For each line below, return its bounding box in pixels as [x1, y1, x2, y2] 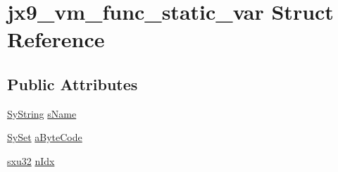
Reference [7, 25, 105, 54]
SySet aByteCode [7, 130, 82, 145]
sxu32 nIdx [7, 153, 55, 168]
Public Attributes [7, 73, 138, 94]
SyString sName [7, 106, 77, 121]
